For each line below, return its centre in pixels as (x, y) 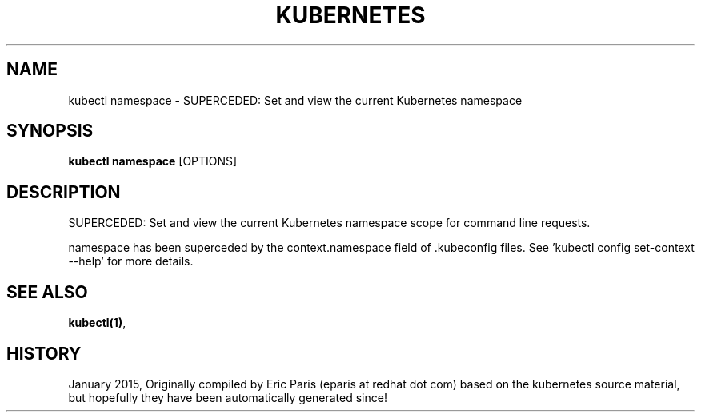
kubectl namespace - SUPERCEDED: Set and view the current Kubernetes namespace (295, 100)
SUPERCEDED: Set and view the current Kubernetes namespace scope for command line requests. (329, 223)
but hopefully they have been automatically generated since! (228, 397)
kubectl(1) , (97, 323)
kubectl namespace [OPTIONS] (153, 161)
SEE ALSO (47, 292)
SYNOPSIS (50, 131)
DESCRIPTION (64, 192)
